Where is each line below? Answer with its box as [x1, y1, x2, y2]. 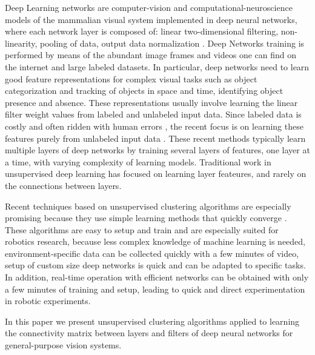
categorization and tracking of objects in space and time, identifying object [5, 84, 283, 97]
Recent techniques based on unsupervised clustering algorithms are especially [5, 199, 291, 212]
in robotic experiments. [5, 294, 91, 307]
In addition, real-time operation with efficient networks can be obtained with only [5, 271, 309, 284]
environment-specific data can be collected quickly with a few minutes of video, [5, 247, 299, 259]
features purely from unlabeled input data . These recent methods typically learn [5, 131, 306, 144]
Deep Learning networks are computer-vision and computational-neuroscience [5, 1, 293, 13]
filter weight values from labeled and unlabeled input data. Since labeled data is [5, 108, 302, 121]
